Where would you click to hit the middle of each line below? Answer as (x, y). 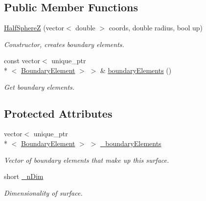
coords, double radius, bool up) (156, 28)
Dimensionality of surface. (43, 192)
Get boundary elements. (39, 87)
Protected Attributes (58, 113)
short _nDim (24, 176)
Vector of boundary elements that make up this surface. (87, 160)
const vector (22, 61)
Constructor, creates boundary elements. (64, 44)
